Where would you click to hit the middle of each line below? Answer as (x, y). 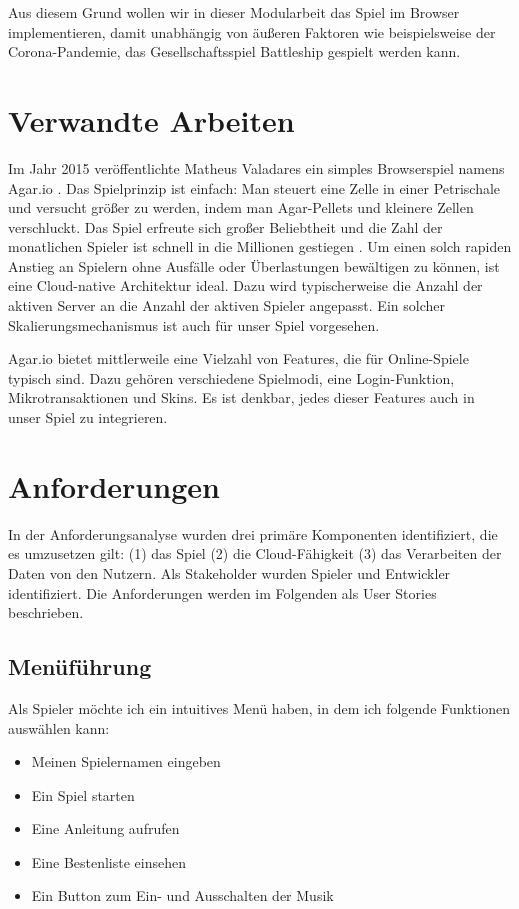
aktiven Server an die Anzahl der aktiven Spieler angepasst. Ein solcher (226, 305)
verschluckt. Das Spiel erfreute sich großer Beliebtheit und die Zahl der (225, 226)
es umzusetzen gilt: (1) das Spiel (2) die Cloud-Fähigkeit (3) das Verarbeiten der (255, 553)
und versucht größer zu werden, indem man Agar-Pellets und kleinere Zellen (241, 207)
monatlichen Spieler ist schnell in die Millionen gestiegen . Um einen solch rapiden (260, 246)
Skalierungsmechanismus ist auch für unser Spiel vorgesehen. (194, 324)
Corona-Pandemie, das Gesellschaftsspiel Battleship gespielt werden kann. (234, 51)
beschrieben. (46, 612)
